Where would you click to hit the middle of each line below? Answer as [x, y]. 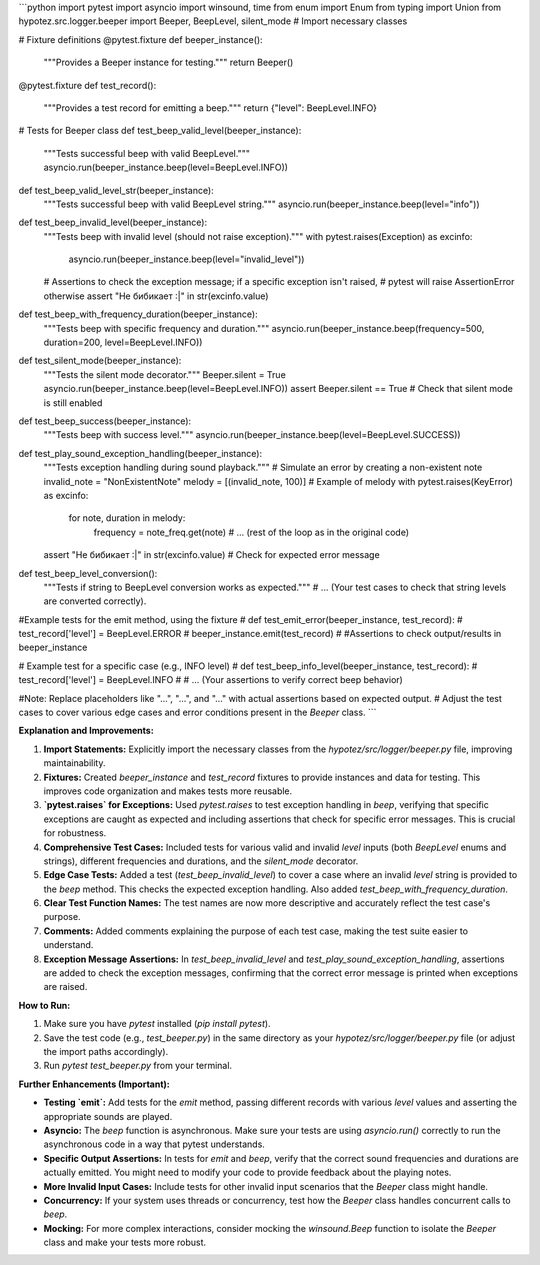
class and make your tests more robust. [125, 1242]
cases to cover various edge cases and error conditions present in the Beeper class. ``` [197, 712]
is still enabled [73, 402]
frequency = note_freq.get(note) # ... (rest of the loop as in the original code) [251, 532]
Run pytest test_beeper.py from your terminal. [138, 1066]
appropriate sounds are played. [108, 1116]
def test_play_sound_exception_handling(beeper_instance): [140, 453]
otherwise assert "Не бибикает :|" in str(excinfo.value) [156, 296]
